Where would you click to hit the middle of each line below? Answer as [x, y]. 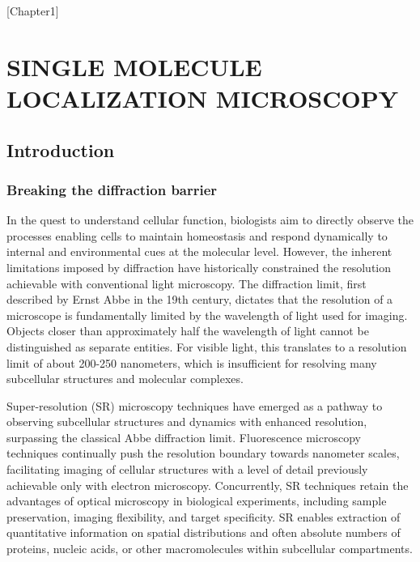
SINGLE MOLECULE [134, 66]
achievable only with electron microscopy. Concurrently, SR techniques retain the [208, 485]
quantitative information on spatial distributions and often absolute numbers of [204, 532]
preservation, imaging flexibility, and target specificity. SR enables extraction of [204, 516]
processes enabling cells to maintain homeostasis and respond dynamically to [197, 235]
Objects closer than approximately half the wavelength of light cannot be [188, 331]
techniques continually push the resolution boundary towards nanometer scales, [203, 453]
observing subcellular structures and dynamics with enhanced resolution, [187, 421]
